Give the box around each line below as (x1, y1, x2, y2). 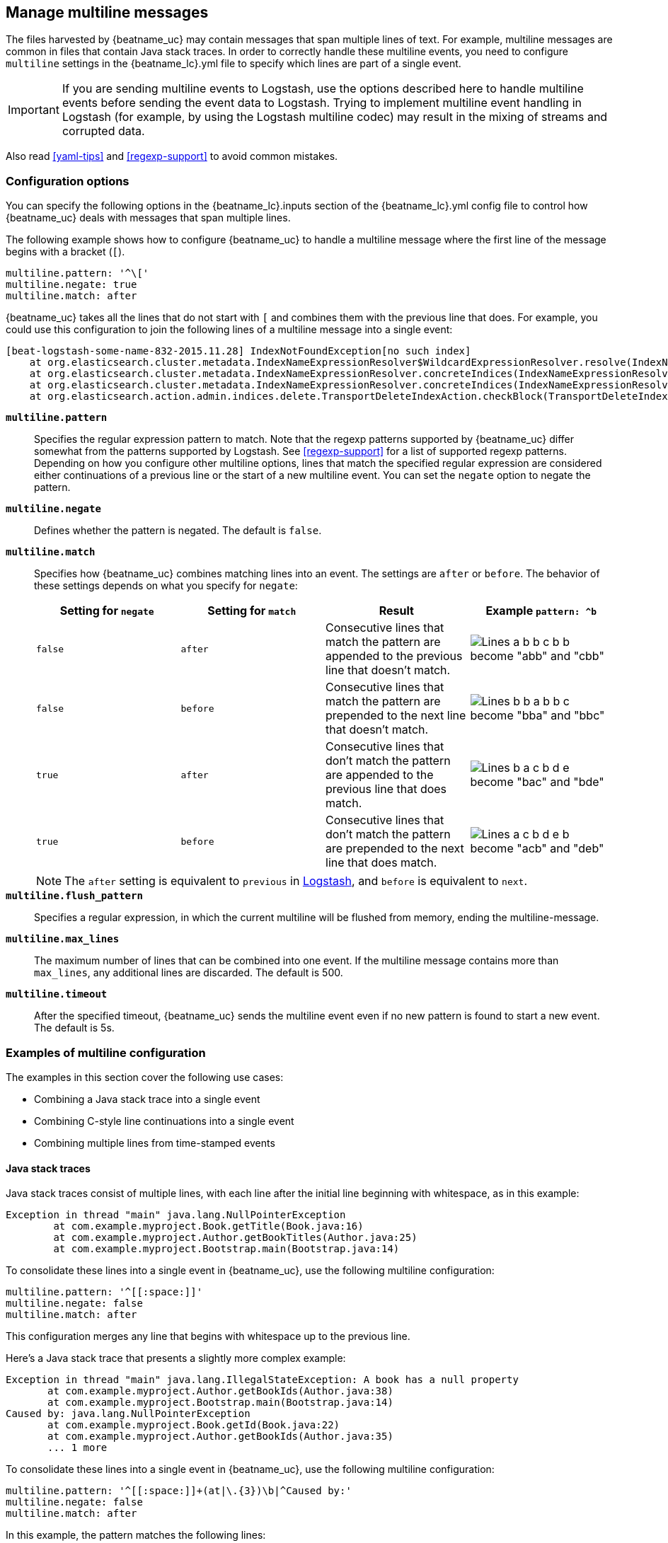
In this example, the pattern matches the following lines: (6, 1529, 266, 1542)
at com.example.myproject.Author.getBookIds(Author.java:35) (47, 1431, 393, 1443)
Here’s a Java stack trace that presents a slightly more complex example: (6, 1352, 346, 1365)
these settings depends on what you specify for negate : (34, 579, 298, 592)
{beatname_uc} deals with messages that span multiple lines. (6, 212, 291, 224)
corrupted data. (62, 124, 145, 139)
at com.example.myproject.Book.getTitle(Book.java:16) (53, 1220, 364, 1232)
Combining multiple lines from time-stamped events (34, 1136, 275, 1149)
